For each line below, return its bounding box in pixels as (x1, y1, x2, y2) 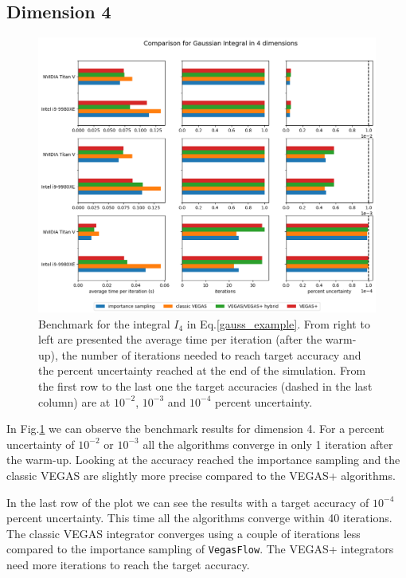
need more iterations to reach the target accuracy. (6, 556, 250, 573)
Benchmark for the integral (38, 315, 170, 332)
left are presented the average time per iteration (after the (38, 331, 322, 348)
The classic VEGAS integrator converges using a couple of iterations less (6, 525, 361, 541)
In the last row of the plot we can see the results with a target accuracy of (6, 493, 369, 510)
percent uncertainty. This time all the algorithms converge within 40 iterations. (6, 509, 392, 526)
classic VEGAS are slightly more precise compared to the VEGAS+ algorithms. (6, 467, 396, 484)
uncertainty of (6, 435, 75, 452)
